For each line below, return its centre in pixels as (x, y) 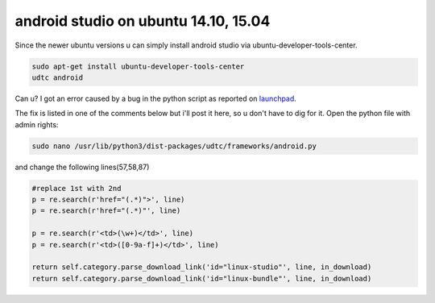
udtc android (58, 77)
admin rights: (37, 124)
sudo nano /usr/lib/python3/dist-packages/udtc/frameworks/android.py (174, 146)
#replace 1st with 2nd (77, 188)
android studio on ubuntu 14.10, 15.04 (143, 21)
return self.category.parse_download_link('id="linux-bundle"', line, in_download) (202, 278)
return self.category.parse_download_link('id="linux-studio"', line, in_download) (202, 267)
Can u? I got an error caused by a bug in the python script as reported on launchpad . (156, 98)
